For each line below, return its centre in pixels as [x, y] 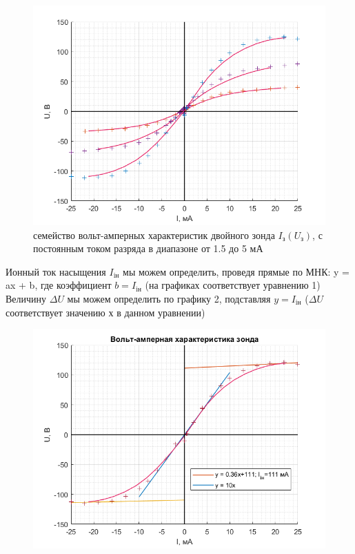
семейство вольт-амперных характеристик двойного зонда [154, 235]
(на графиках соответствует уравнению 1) [233, 285]
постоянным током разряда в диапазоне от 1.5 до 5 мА [148, 248]
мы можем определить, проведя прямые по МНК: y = [236, 271]
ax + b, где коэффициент [59, 285]
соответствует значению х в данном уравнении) [105, 312]
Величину [26, 298]
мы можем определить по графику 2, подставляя [169, 298]
